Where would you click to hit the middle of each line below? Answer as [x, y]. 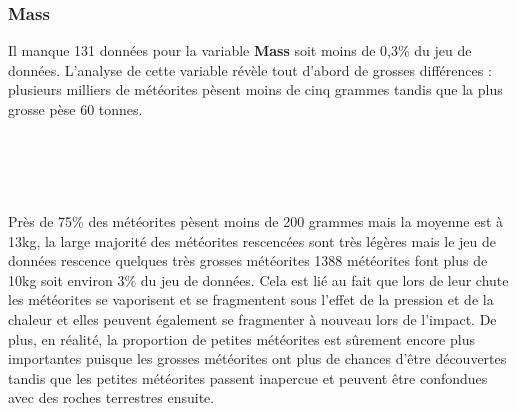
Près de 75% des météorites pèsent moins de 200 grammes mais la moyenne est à [256, 220]
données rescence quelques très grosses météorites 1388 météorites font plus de [248, 260]
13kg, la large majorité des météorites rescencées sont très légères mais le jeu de [252, 240]
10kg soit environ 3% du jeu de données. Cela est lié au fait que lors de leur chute [258, 279]
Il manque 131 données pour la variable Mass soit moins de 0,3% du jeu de [240, 50]
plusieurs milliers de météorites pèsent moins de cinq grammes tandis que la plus [255, 89]
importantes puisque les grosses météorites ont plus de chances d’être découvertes [257, 358]
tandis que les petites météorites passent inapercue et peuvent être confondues [248, 377]
